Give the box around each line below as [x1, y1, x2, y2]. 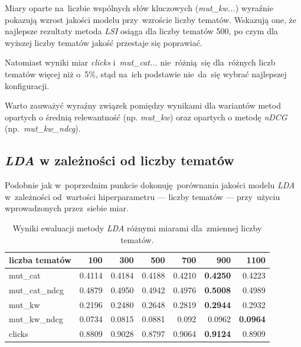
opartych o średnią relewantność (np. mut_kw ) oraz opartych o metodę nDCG [5, 110, 287, 123]
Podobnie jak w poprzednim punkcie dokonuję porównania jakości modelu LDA [5, 179, 295, 191]
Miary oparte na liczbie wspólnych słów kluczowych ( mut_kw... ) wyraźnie [5, 2, 273, 14]
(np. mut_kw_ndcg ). [5, 122, 81, 135]
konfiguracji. [5, 79, 50, 91]
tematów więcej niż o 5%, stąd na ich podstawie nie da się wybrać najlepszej [5, 67, 287, 80]
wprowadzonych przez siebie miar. [5, 202, 129, 214]
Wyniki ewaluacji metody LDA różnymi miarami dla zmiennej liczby [12, 221, 262, 234]
